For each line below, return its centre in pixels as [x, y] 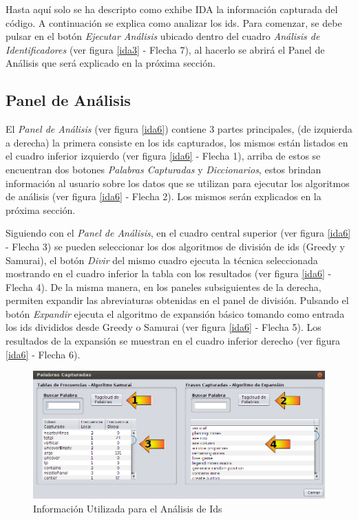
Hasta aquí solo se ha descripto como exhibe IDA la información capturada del [172, 9]
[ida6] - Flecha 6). [43, 354]
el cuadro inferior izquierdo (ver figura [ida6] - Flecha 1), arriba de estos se [163, 156]
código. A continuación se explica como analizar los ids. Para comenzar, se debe [174, 22]
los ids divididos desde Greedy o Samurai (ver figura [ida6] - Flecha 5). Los [164, 327]
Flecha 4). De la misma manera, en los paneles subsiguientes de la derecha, [164, 286]
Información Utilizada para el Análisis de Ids [128, 508]
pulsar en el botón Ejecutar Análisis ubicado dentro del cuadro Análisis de [163, 36]
